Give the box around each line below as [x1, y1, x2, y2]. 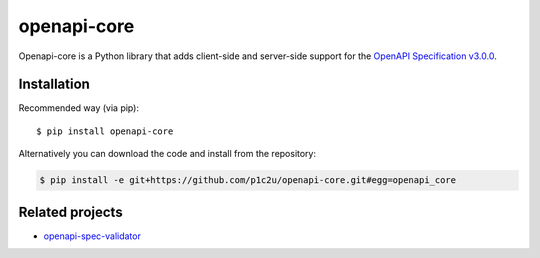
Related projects [18, 203, 124, 220]
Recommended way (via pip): [18, 102, 140, 114]
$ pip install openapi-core [36, 125, 174, 137]
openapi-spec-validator [43, 230, 142, 242]
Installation [18, 76, 90, 93]
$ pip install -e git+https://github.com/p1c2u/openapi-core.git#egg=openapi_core [39, 175, 457, 186]
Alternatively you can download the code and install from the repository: [18, 148, 317, 160]
